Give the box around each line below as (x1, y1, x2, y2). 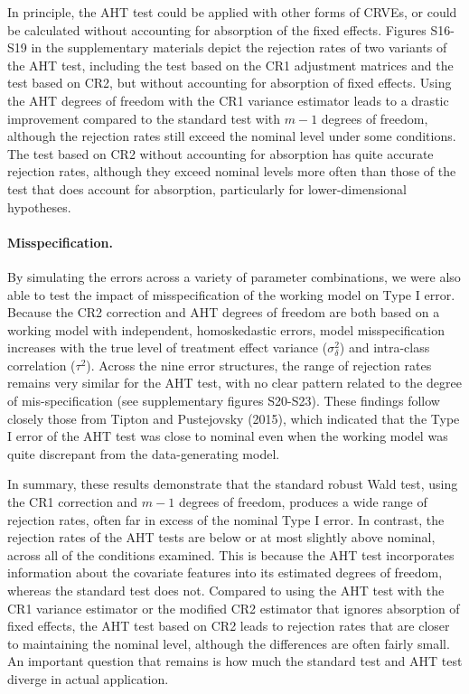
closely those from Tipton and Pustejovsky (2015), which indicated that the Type (7, 408, 460, 427)
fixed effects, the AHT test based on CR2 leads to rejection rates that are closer (7, 616, 450, 635)
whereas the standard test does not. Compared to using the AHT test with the (7, 581, 445, 600)
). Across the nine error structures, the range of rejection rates (86, 355, 432, 374)
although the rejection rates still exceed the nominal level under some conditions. (7, 127, 456, 145)
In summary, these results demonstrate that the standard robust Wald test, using (7, 474, 458, 493)
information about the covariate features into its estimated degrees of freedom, (7, 563, 443, 582)
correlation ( (7, 355, 76, 374)
